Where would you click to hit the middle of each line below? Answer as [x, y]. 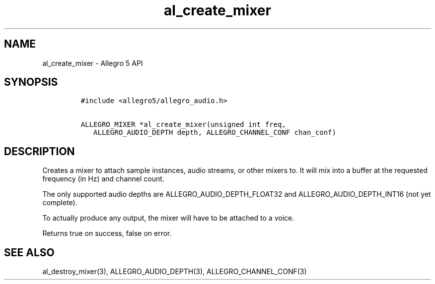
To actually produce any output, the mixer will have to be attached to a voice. [168, 218]
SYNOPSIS [31, 82]
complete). [60, 203]
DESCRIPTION [39, 151]
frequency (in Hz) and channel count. [103, 179]
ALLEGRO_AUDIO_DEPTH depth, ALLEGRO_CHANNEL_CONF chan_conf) [215, 133]
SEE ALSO [29, 252]
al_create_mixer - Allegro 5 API [93, 63]
